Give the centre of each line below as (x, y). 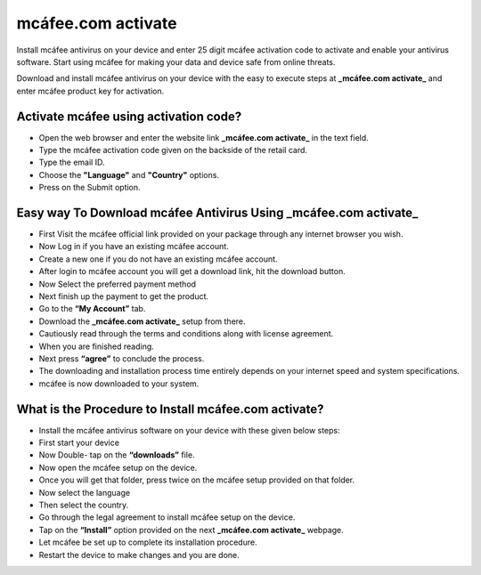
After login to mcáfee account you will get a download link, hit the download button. (192, 271)
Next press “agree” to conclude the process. (122, 359)
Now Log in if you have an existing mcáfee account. (134, 247)
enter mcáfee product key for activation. (90, 91)
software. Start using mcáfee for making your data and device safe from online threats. (176, 61)
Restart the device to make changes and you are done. (139, 555)
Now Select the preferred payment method (117, 284)
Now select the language (85, 492)
